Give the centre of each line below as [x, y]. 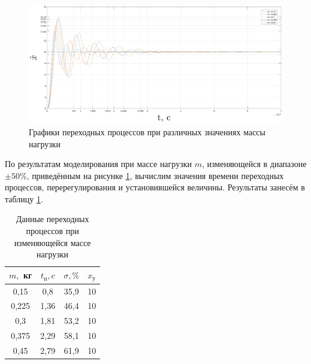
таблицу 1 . [24, 198]
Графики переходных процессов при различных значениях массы [147, 131]
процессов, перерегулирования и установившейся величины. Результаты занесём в [155, 187]
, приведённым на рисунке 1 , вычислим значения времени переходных [155, 175]
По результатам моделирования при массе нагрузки [98, 164]
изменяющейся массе [52, 242]
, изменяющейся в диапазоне [254, 164]
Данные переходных [52, 219]
